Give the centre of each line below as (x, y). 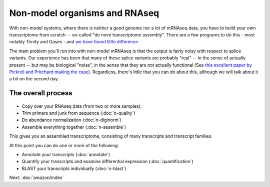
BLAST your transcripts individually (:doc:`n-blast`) (74, 168)
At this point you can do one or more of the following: (64, 145)
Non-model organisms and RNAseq (84, 13)
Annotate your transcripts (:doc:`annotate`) (66, 155)
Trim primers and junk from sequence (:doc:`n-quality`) (78, 113)
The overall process (41, 93)
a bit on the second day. (34, 79)
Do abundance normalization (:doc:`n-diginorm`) (72, 120)
